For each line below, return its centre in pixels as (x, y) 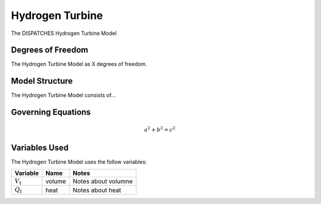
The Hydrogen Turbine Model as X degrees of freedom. (79, 64)
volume (56, 181)
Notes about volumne (103, 181)
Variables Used (40, 147)
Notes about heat (97, 190)
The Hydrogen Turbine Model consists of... (63, 95)
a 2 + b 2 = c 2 (160, 129)
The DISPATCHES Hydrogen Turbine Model (64, 33)
